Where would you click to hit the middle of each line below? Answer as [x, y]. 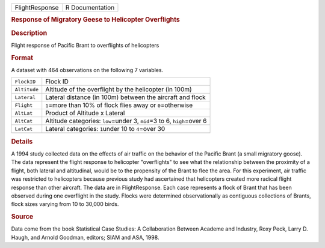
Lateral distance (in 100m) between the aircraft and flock [125, 97]
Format [22, 58]
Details [22, 141]
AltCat [24, 121]
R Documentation [90, 8]
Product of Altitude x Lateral [85, 113]
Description [29, 33]
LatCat [24, 129]
